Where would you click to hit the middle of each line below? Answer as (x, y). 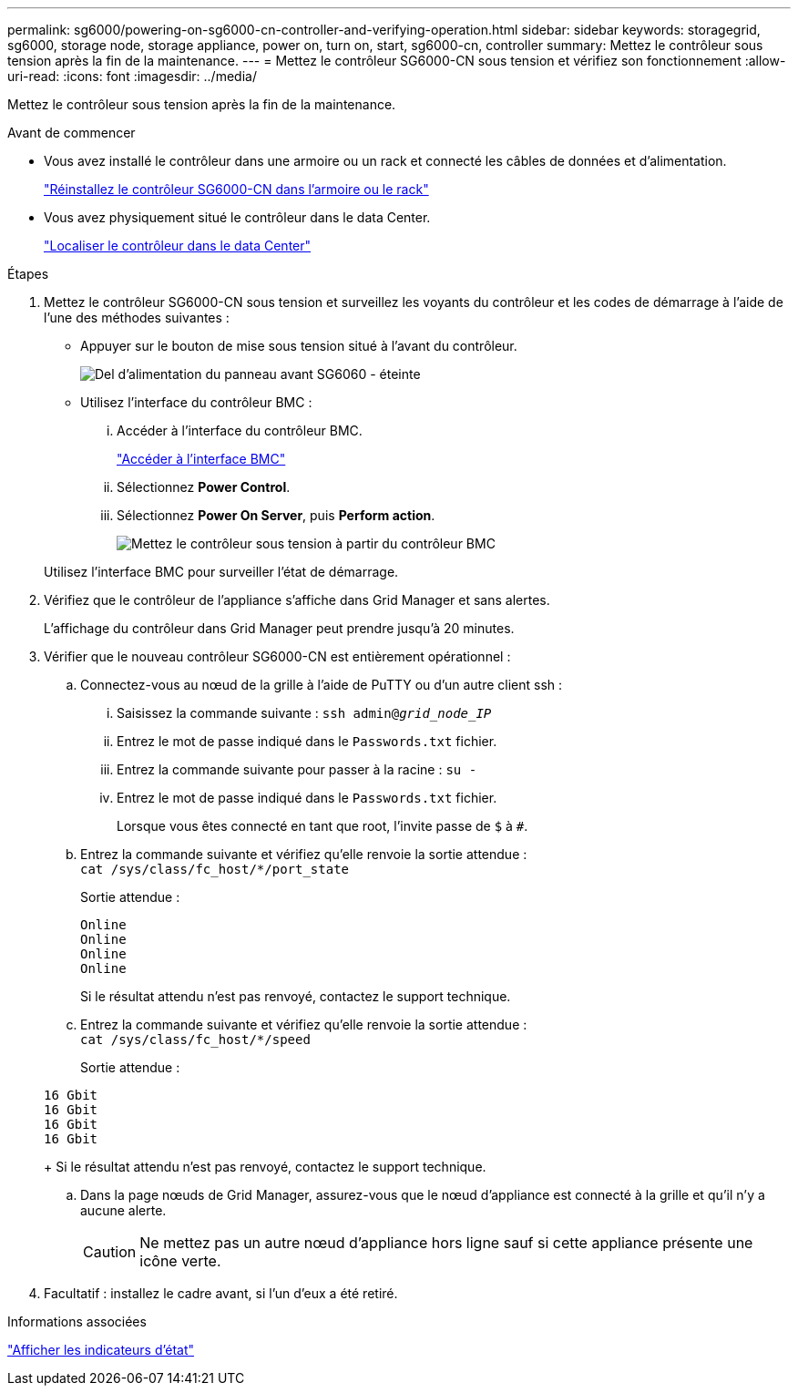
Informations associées (77, 1321)
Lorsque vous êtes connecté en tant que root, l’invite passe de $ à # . (322, 826)
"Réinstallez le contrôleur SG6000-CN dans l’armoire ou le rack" (236, 189)
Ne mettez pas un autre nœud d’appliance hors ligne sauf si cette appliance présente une (446, 1243)
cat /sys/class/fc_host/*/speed (195, 1040)
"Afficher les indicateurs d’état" (101, 1350)
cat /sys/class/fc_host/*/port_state (215, 869)
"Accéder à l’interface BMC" (201, 459)
